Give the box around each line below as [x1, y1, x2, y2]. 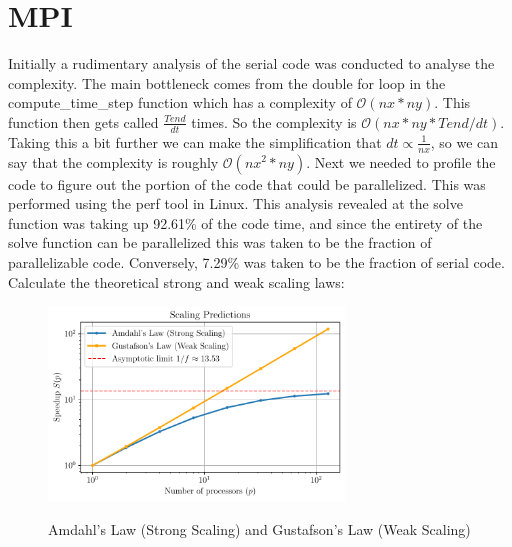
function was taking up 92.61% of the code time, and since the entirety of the [8, 212, 483, 233]
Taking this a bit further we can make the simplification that [8, 131, 382, 152]
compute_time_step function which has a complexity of [8, 92, 352, 113]
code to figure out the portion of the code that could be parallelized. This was [8, 173, 486, 194]
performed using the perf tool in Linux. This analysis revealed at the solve [8, 193, 463, 214]
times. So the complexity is [191, 111, 357, 132]
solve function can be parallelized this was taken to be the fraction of [8, 232, 432, 253]
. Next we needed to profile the [306, 151, 496, 172]
